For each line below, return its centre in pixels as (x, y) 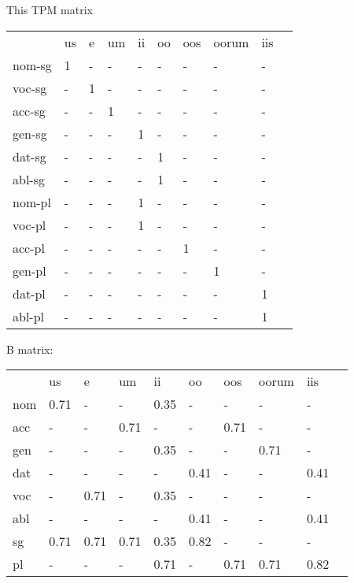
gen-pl (29, 270)
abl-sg (29, 179)
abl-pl (29, 316)
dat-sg (29, 156)
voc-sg (30, 87)
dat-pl (29, 293)
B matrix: (30, 349)
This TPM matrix (50, 9)
